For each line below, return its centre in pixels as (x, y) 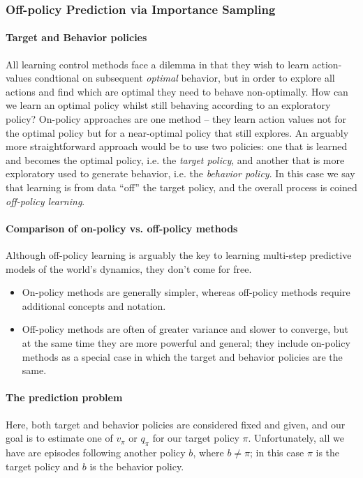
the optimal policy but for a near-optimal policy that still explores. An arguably (177, 132)
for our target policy (196, 438)
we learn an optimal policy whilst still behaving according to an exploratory (168, 105)
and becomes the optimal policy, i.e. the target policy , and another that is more (175, 159)
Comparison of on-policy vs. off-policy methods (122, 228)
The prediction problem (64, 397)
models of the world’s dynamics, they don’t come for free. (129, 268)
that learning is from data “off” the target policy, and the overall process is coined (181, 187)
